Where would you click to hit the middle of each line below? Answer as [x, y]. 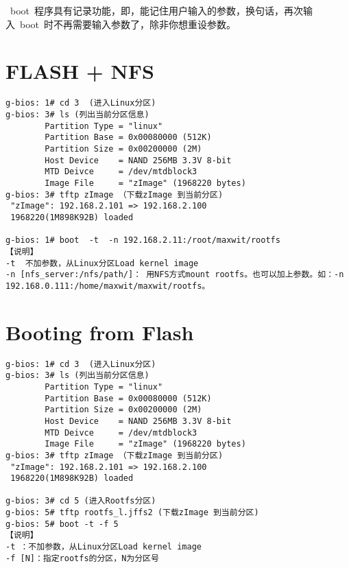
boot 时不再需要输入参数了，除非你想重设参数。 [128, 24]
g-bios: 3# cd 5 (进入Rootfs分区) [81, 501]
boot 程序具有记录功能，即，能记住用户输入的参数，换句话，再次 [157, 10]
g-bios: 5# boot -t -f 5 [62, 524]
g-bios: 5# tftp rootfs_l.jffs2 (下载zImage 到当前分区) [132, 513]
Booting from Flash [100, 332]
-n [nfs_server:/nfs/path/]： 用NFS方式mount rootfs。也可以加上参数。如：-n [175, 275]
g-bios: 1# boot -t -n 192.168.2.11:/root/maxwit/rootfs [143, 240]
